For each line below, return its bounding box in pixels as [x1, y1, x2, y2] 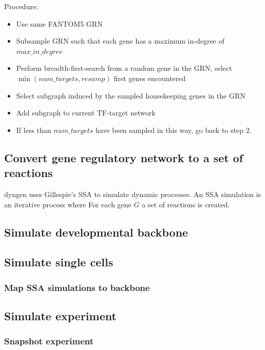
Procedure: [4, 1, 39, 11]
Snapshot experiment [4, 335, 94, 347]
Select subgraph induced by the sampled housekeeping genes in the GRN [16, 90, 245, 101]
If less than [16, 124, 51, 135]
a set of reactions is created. [142, 199, 230, 209]
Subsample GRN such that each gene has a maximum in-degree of [16, 35, 224, 46]
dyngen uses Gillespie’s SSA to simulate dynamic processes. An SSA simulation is [4, 188, 261, 199]
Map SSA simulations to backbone [4, 281, 150, 294]
